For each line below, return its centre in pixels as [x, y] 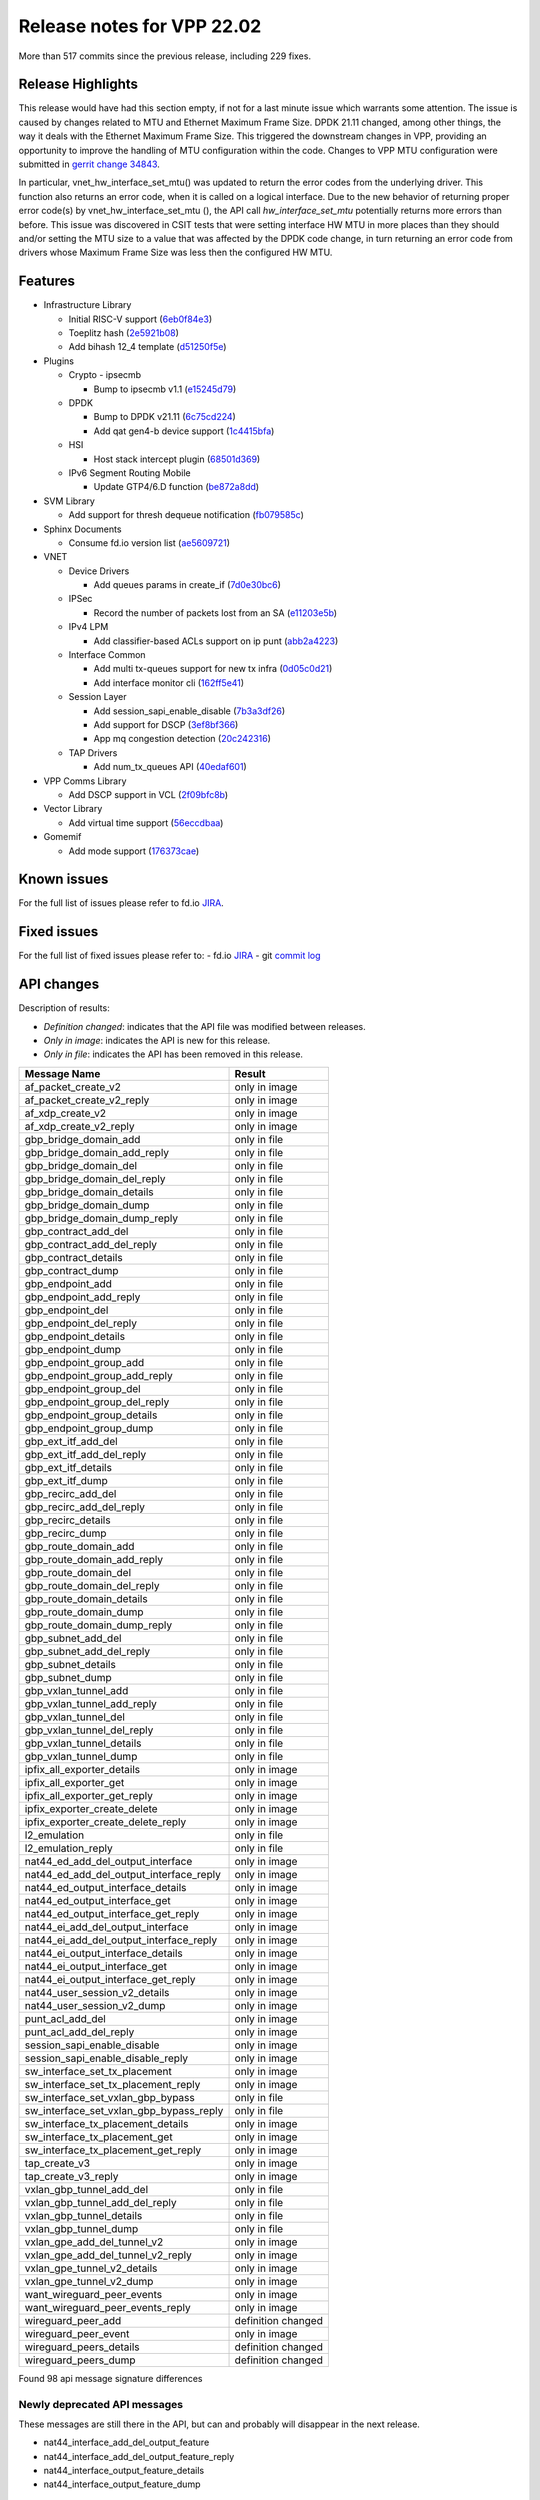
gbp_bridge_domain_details [89, 1192]
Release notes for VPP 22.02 [140, 26]
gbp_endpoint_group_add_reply [99, 1375]
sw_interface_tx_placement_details [106, 2123]
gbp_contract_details [74, 1257]
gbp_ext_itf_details [68, 1467]
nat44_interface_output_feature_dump [122, 2484]
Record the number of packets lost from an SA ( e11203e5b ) [215, 612]
